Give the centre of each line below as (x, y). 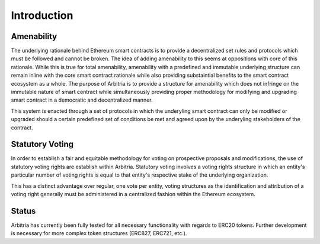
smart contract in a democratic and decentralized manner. (82, 100)
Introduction (42, 15)
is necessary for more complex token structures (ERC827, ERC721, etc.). (99, 233)
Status (23, 211)
